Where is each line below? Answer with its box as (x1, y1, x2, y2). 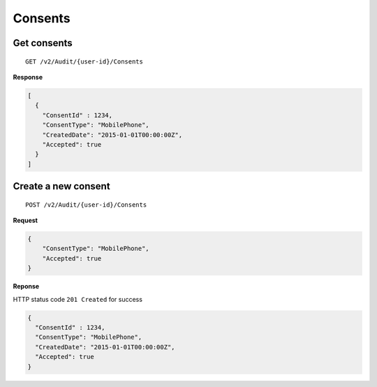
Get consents (13, 37, 73, 49)
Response (13, 73, 43, 81)
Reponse (13, 282, 40, 291)
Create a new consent (13, 180, 111, 192)
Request (13, 217, 38, 225)
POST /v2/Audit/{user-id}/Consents (25, 200, 147, 209)
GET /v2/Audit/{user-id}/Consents (25, 57, 143, 66)
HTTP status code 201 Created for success (13, 295, 143, 303)
